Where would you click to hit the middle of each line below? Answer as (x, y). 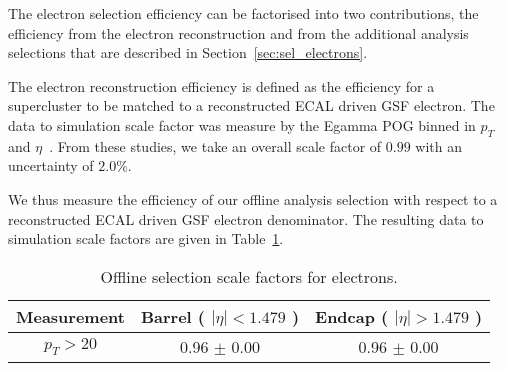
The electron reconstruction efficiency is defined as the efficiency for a (221, 85)
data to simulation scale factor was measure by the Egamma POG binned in (242, 124)
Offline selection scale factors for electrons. (249, 276)
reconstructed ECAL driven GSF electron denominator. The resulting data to (246, 218)
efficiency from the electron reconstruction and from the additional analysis (238, 32)
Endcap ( (352, 316)
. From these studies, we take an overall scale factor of (215, 145)
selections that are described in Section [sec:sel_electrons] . (188, 52)
